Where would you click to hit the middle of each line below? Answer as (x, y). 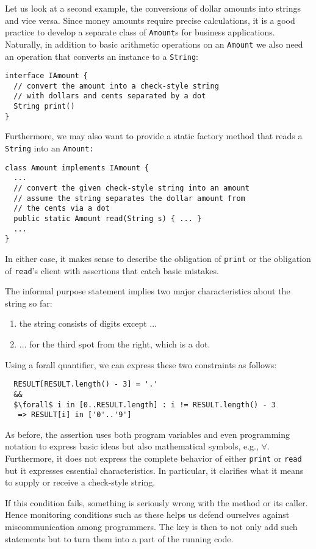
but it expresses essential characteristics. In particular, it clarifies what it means (154, 470)
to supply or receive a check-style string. (80, 482)
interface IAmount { (47, 76)
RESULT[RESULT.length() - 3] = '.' (86, 384)
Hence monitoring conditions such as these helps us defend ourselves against (147, 514)
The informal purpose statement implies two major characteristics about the (148, 291)
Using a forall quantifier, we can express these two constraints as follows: (141, 364)
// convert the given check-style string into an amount (131, 188)
